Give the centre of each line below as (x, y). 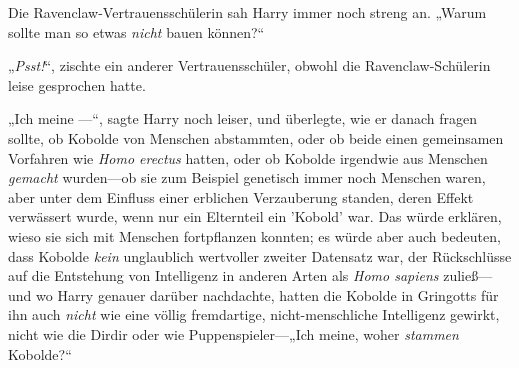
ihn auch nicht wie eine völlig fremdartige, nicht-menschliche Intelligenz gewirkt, (254, 314)
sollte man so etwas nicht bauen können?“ (136, 31)
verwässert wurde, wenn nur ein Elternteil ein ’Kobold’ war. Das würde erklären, (255, 216)
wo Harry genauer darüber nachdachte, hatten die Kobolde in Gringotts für (267, 294)
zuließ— (468, 275)
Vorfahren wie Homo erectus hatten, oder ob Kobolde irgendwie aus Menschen (248, 157)
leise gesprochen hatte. (77, 84)
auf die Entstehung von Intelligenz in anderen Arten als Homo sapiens (223, 275)
